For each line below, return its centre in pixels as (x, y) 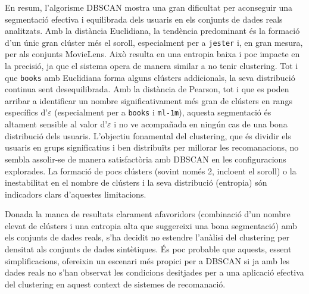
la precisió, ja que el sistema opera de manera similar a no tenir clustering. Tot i (152, 66)
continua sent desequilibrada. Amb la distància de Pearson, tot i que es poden (147, 89)
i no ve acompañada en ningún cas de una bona (201, 124)
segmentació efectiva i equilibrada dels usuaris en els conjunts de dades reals (144, 19)
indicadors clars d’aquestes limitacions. (76, 194)
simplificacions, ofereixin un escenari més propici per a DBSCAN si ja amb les (147, 260)
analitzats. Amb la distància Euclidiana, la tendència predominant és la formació (152, 31)
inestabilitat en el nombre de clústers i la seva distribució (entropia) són (136, 182)
